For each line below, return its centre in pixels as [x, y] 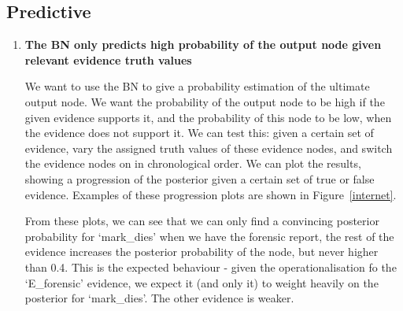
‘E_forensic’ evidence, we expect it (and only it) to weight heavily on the [201, 282]
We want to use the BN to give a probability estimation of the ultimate [197, 86]
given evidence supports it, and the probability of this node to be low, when [208, 117]
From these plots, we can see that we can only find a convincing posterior [202, 221]
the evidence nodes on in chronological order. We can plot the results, [193, 163]
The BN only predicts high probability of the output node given [203, 44]
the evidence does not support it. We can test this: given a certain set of [199, 133]
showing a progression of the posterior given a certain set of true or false [200, 178]
